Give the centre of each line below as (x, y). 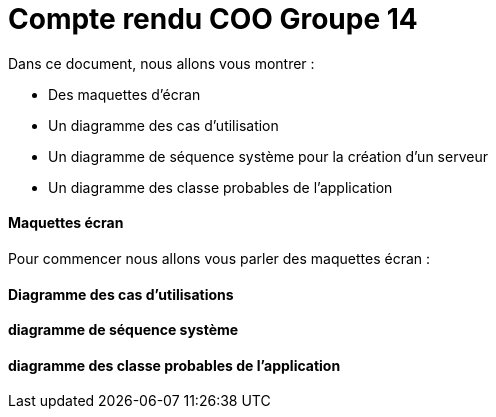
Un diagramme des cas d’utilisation (163, 125)
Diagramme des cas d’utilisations (121, 294)
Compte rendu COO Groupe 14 (213, 19)
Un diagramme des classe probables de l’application (220, 187)
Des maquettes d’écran (124, 94)
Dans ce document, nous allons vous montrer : (161, 63)
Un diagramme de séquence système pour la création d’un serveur (268, 156)
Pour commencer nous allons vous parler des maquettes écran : (219, 258)
